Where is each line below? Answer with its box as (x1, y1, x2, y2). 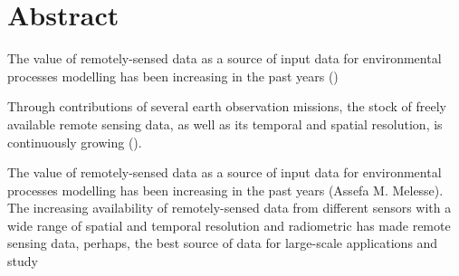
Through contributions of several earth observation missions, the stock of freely (7, 97, 446, 116)
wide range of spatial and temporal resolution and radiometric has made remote (7, 215, 451, 234)
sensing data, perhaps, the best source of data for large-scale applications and (7, 233, 438, 252)
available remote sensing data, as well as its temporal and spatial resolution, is (7, 114, 443, 133)
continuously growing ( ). (7, 132, 142, 151)
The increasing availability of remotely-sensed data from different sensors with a (7, 198, 452, 217)
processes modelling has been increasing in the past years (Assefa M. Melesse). (7, 180, 444, 199)
